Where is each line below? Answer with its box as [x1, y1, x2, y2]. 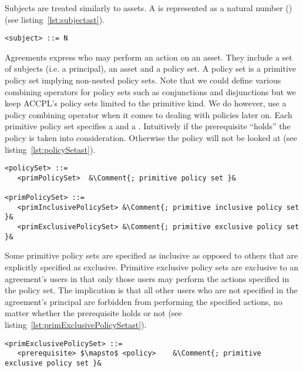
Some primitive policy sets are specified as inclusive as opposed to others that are [5, 249, 298, 262]
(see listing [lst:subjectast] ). [5, 13, 105, 25]
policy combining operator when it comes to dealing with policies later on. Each [5, 108, 292, 120]
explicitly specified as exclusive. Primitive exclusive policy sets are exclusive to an [5, 261, 299, 273]
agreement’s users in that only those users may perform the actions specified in [5, 272, 289, 284]
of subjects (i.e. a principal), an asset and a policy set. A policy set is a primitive [5, 62, 297, 75]
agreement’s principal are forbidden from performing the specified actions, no [5, 295, 282, 307]
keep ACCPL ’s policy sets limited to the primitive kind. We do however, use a [5, 97, 287, 109]
